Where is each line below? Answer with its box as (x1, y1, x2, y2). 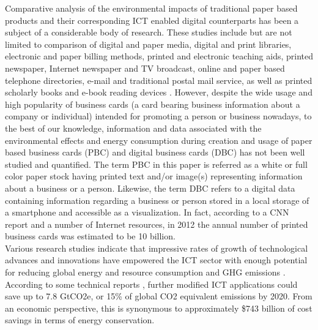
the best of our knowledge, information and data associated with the (5, 121, 262, 134)
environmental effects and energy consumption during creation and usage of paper (5, 133, 312, 146)
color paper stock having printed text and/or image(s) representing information (5, 170, 303, 182)
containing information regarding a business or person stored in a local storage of (5, 193, 309, 206)
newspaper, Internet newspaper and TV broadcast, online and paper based (5, 61, 285, 74)
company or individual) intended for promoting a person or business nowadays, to (5, 110, 312, 122)
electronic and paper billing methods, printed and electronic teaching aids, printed (5, 50, 314, 62)
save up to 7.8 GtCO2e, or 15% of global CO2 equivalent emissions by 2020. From (5, 290, 312, 302)
